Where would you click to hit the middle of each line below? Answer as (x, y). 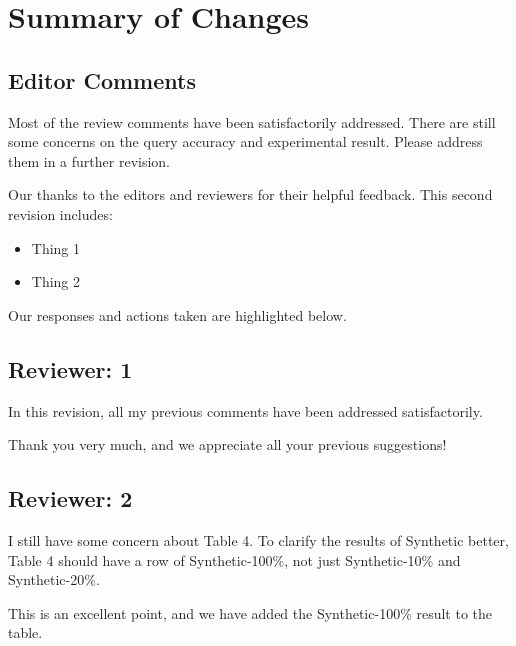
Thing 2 (56, 281)
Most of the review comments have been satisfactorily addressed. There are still (252, 121)
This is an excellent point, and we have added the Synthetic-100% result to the (250, 612)
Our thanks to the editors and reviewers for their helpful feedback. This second (250, 194)
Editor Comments (102, 79)
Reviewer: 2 (70, 498)
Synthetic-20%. (54, 579)
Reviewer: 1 (70, 368)
